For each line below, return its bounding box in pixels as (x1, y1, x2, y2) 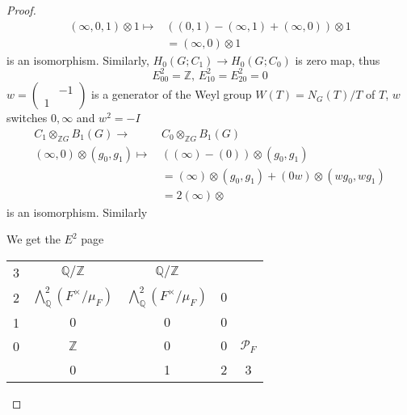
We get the (6, 231, 61, 248)
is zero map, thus (295, 51, 380, 68)
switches (6, 109, 48, 126)
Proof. (6, 2, 36, 18)
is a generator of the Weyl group (91, 86, 252, 103)
